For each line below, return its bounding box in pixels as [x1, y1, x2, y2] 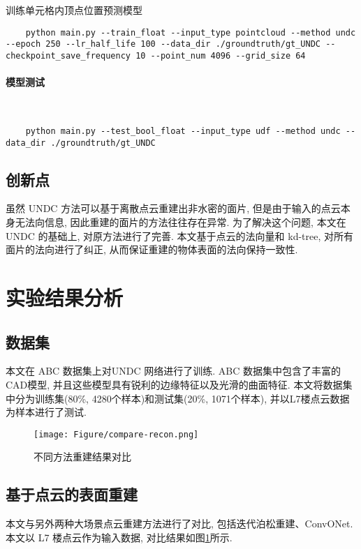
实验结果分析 [6, 283, 124, 312]
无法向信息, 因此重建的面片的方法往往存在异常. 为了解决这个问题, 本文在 [15, 215, 346, 230]
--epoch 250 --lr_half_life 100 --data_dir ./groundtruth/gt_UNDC [6, 39, 321, 50]
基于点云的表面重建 [6, 483, 138, 505]
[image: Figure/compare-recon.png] [34, 429, 199, 439]
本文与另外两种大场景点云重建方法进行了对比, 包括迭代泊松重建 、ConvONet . [6, 516, 353, 531]
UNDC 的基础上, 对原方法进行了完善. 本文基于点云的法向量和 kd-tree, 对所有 [6, 228, 353, 243]
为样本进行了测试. [6, 405, 87, 419]
